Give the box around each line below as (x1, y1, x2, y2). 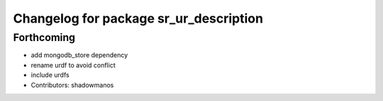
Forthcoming (13, 31, 76, 44)
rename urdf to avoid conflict (30, 61, 116, 69)
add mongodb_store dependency (30, 51, 128, 59)
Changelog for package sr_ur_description (13, 11, 264, 26)
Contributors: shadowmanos (30, 81, 114, 89)
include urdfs (30, 71, 70, 79)
